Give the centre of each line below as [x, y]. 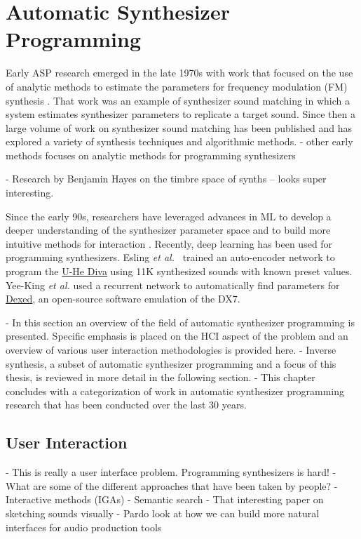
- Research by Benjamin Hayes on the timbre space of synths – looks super [166, 179]
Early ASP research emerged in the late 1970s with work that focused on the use [179, 73]
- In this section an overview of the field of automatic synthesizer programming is [180, 322]
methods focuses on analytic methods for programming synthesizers [151, 155]
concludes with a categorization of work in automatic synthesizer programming [175, 391]
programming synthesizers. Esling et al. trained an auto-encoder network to [170, 257]
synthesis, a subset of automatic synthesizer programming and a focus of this [171, 363]
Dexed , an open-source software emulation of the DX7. [123, 299]
